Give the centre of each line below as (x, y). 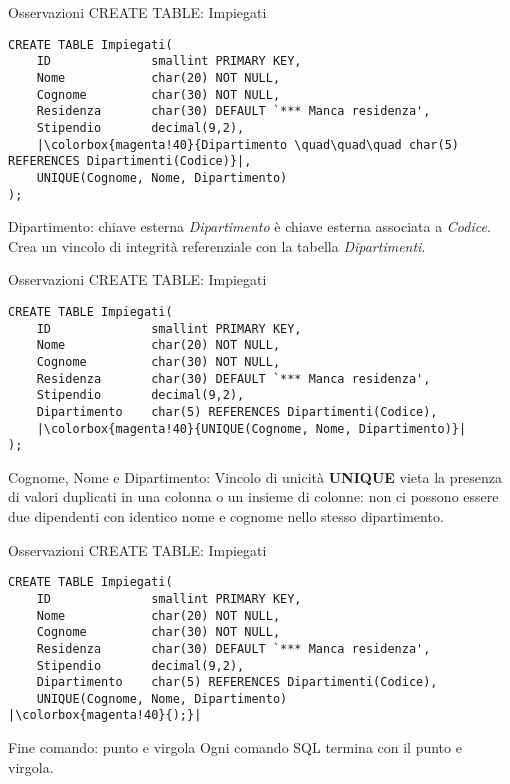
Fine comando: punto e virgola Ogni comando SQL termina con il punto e (235, 747)
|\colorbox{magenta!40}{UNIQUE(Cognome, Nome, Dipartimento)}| (251, 428)
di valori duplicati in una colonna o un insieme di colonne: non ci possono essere (253, 496)
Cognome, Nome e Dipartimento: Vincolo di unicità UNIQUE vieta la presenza (255, 476)
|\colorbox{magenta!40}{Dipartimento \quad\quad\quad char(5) (248, 144)
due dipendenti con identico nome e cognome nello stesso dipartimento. (226, 516)
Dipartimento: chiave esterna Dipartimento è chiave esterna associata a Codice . (249, 226)
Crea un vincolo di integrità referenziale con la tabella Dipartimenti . (217, 245)
